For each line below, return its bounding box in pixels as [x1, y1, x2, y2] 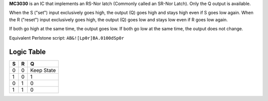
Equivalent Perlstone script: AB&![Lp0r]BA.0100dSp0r [9, 35, 124, 41]
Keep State [30, 67, 56, 74]
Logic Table [9, 48, 46, 56]
